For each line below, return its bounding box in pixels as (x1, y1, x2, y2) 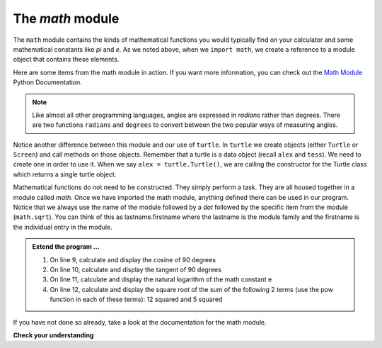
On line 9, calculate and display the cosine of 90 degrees (50, 255, 216, 264)
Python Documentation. (13, 78, 83, 86)
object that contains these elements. (13, 55, 120, 64)
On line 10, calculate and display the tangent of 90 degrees (50, 265, 222, 274)
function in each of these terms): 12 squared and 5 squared (50, 295, 223, 304)
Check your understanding (13, 330, 94, 339)
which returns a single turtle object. (13, 170, 117, 179)
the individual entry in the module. (13, 223, 112, 231)
